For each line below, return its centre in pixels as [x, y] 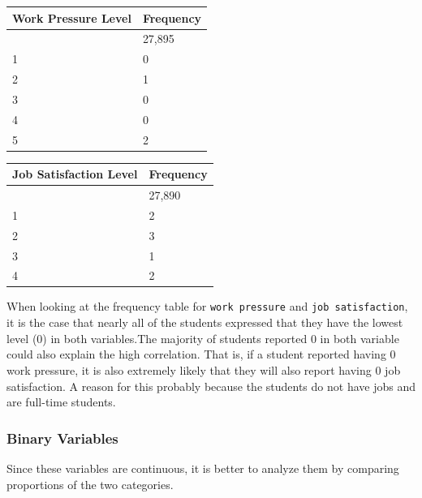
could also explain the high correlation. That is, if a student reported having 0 [201, 354]
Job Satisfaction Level [75, 174]
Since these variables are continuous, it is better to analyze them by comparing [203, 468]
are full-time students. [61, 402]
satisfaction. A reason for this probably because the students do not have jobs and [211, 386]
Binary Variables [62, 438]
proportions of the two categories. [90, 484]
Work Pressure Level [72, 17]
